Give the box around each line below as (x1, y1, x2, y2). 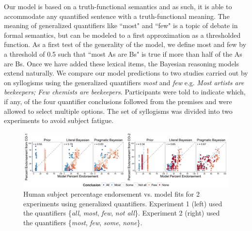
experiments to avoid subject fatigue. (4, 115, 114, 125)
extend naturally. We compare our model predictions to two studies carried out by (4, 68, 248, 78)
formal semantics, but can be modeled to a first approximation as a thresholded (4, 30, 241, 40)
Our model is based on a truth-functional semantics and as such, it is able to (4, 1, 232, 11)
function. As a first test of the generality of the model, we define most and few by (4, 39, 247, 49)
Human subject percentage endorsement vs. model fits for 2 (23, 189, 200, 199)
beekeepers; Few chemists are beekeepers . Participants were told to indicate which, (4, 87, 246, 97)
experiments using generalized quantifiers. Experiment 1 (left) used (23, 198, 222, 208)
